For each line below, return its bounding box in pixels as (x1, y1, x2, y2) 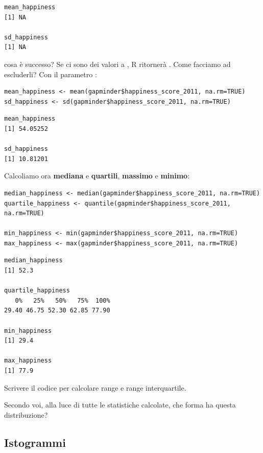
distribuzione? (4, 409, 48, 420)
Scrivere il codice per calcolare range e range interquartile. (4, 382, 186, 393)
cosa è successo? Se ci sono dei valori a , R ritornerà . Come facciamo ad (4, 58, 231, 69)
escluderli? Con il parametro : (4, 69, 97, 79)
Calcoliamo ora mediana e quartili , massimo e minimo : (4, 170, 190, 181)
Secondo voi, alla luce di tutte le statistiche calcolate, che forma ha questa (4, 399, 236, 410)
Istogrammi (4, 434, 66, 450)
